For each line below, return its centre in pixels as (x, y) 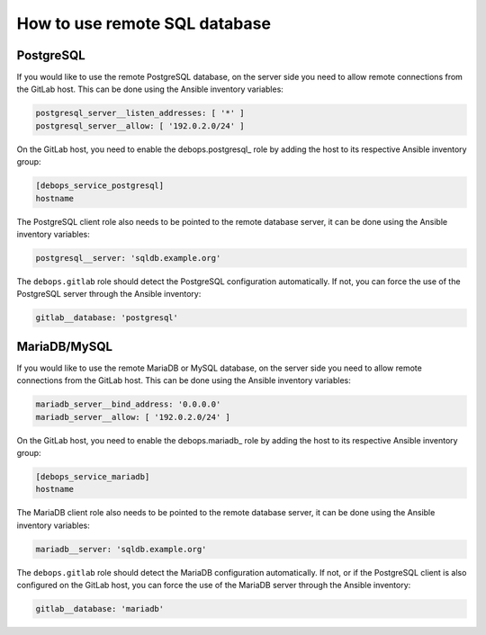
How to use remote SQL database (144, 23)
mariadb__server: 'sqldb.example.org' (121, 549)
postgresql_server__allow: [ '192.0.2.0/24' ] (140, 125)
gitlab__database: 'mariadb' (100, 609)
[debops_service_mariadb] (93, 476)
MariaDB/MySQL (64, 346)
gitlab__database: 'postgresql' (107, 318)
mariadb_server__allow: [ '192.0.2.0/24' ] (133, 417)
